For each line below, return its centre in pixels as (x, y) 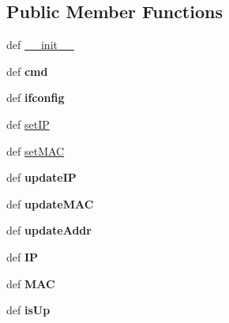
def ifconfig (36, 98)
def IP (23, 256)
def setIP (28, 124)
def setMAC (36, 150)
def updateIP (41, 177)
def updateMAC (50, 203)
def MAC (31, 283)
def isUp (28, 310)
